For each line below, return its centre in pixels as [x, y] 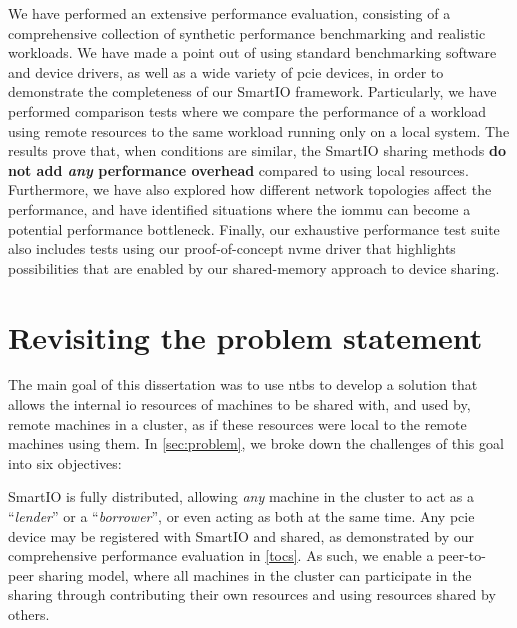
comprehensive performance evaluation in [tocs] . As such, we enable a [221, 555]
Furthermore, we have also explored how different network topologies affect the [250, 189]
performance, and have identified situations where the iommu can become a [239, 208]
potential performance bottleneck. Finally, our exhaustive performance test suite [254, 228]
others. [29, 613]
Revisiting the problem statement [245, 336]
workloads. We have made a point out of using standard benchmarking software [252, 52]
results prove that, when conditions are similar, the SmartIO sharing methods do [257, 150]
